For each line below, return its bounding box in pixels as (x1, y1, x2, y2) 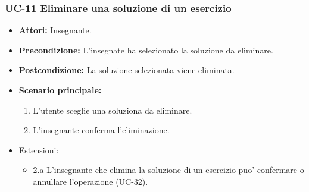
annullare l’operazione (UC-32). (33, 175, 148, 187)
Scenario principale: (18, 84, 102, 96)
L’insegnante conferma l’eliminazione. (33, 124, 170, 136)
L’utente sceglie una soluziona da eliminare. (33, 103, 192, 116)
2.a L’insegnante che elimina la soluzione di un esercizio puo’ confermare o (33, 163, 304, 176)
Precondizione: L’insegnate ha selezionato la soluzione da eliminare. (18, 43, 273, 56)
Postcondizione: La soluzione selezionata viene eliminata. (18, 64, 235, 76)
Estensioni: (18, 143, 59, 156)
